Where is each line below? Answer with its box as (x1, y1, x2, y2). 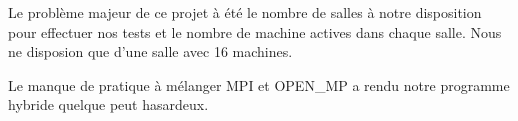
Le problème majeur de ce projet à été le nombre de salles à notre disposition (8, 2, 482, 22)
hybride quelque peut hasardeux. (8, 94, 209, 115)
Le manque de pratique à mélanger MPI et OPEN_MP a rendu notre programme (8, 74, 510, 95)
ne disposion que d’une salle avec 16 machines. (8, 41, 293, 62)
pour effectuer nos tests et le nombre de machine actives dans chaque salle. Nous (8, 21, 502, 42)
